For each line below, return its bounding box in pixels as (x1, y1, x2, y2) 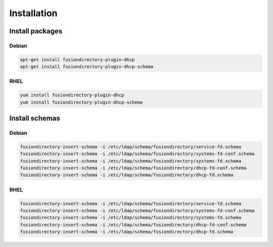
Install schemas (9, 114, 60, 123)
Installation (9, 8, 58, 19)
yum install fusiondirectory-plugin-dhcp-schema (20, 99, 143, 105)
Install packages (9, 27, 63, 35)
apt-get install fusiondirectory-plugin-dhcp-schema (20, 64, 154, 70)
